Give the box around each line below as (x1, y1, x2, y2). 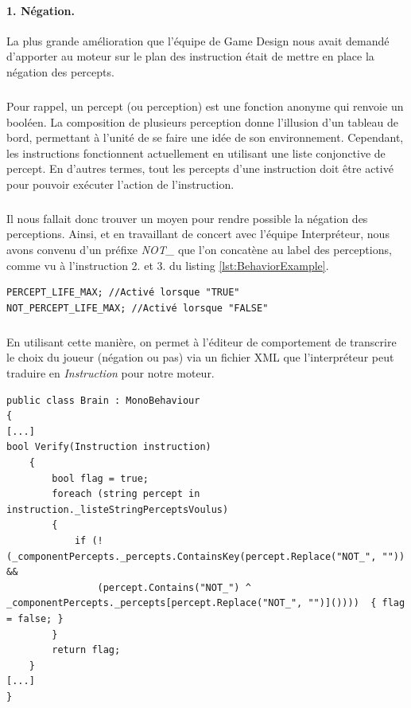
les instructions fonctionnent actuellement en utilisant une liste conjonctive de (6, 144, 386, 161)
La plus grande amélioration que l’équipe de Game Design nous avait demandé (6, 32, 390, 49)
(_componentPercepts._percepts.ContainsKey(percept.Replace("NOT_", (6, 550, 377, 562)
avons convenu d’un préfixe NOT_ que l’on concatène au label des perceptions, (6, 241, 392, 258)
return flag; (52, 644, 121, 656)
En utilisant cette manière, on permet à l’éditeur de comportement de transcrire (6, 333, 397, 350)
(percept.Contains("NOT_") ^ (97, 581, 251, 593)
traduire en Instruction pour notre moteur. (6, 365, 215, 381)
